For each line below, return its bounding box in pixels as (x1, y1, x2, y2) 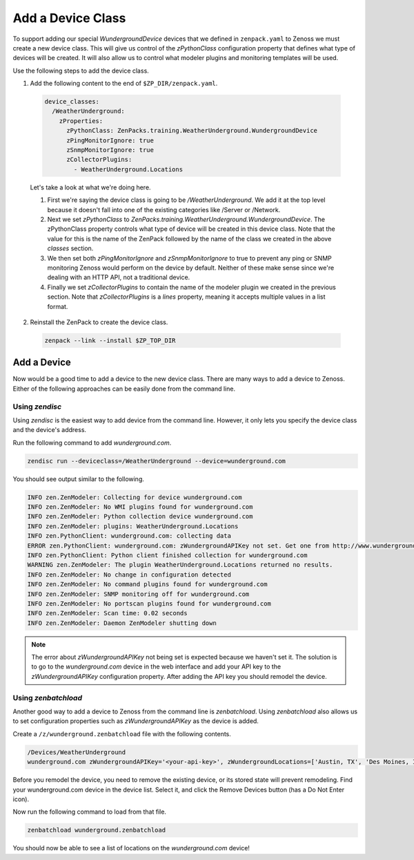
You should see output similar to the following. (12, 474, 145, 483)
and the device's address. (12, 426, 86, 434)
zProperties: (59, 117, 103, 124)
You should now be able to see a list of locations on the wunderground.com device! (12, 844, 250, 852)
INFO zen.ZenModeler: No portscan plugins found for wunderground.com (27, 599, 272, 608)
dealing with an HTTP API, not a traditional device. (47, 273, 190, 281)
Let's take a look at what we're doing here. (30, 183, 151, 191)
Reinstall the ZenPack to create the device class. (30, 318, 168, 326)
